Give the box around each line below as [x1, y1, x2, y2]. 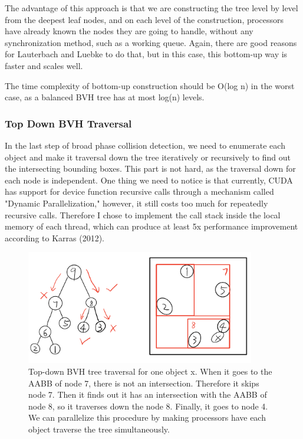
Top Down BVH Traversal [5, 116, 132, 130]
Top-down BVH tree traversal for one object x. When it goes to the [28, 365, 272, 377]
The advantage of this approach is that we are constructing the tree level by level [5, 2, 298, 14]
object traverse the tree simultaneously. [28, 422, 170, 435]
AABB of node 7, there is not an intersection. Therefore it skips [28, 376, 259, 389]
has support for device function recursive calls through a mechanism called [5, 185, 274, 198]
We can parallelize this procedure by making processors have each [28, 411, 266, 424]
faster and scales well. [5, 59, 83, 71]
